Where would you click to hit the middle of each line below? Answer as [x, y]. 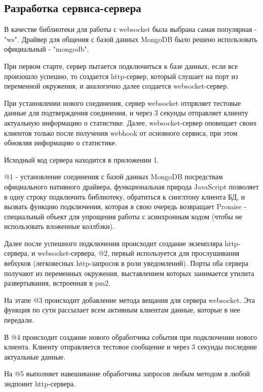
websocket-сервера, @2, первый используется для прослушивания [139, 253]
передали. [19, 320]
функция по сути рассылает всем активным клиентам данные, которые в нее [122, 310]
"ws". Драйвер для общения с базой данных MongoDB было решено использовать [131, 39]
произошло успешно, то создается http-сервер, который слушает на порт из [121, 76]
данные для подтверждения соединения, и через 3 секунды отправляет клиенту [126, 113]
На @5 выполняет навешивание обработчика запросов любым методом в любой [127, 374]
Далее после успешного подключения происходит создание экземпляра [113, 243]
